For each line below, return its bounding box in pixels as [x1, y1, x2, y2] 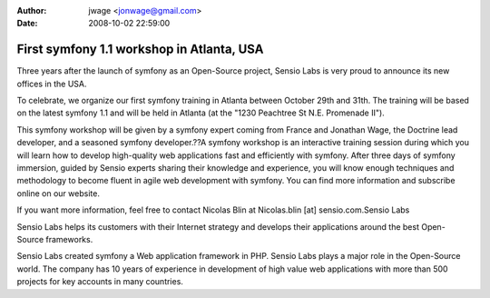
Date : [16, 18, 38, 29]
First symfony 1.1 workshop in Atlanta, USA [16, 42, 264, 57]
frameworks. [45, 233, 93, 244]
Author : [16, 5, 47, 15]
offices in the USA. [16, 78, 87, 89]
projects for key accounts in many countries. [16, 276, 183, 287]
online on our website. [16, 187, 100, 199]
